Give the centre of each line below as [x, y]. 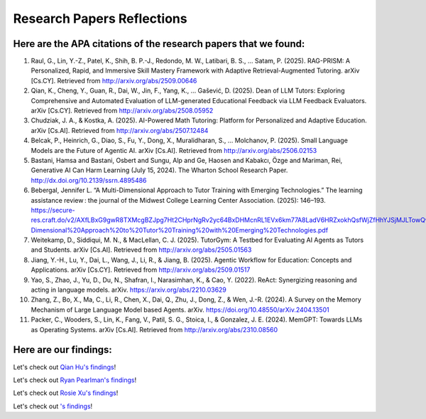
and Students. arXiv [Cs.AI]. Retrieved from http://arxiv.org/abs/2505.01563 [141, 250]
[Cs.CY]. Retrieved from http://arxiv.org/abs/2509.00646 [114, 80]
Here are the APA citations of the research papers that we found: [159, 44]
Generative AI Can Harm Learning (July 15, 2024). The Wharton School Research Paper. [159, 170]
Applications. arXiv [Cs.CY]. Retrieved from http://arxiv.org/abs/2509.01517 [141, 270]
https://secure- [53, 210]
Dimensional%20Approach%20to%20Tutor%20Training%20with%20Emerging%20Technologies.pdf [180, 230]
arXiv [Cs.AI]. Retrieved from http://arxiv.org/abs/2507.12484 [120, 130]
